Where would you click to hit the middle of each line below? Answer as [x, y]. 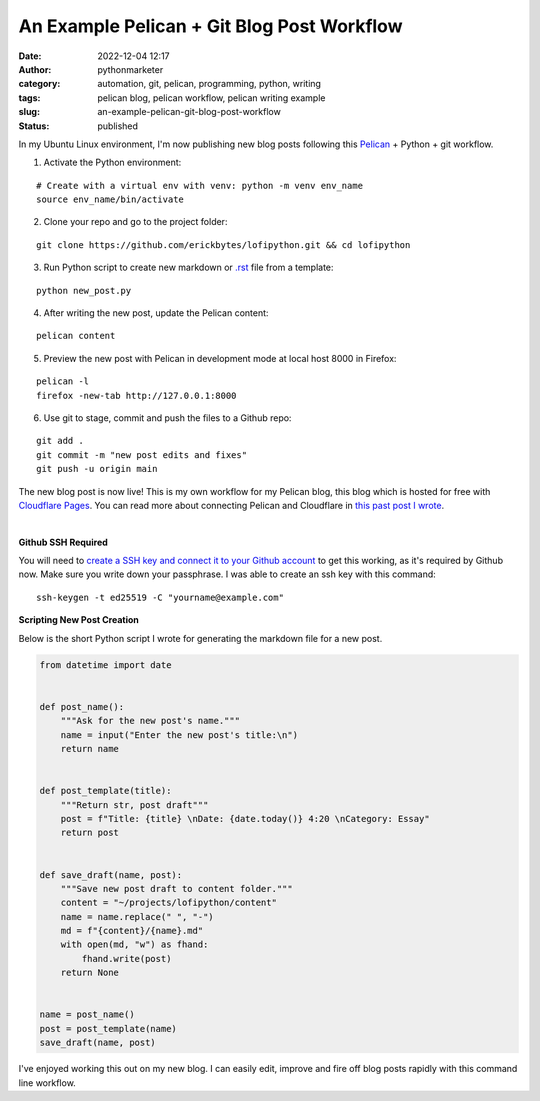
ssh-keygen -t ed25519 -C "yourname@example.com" [160, 597]
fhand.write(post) [126, 958]
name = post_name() [87, 1014]
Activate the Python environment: [112, 162]
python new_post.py [84, 290]
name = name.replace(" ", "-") [137, 916]
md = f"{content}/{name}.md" [132, 931]
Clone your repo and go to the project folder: [135, 222]
